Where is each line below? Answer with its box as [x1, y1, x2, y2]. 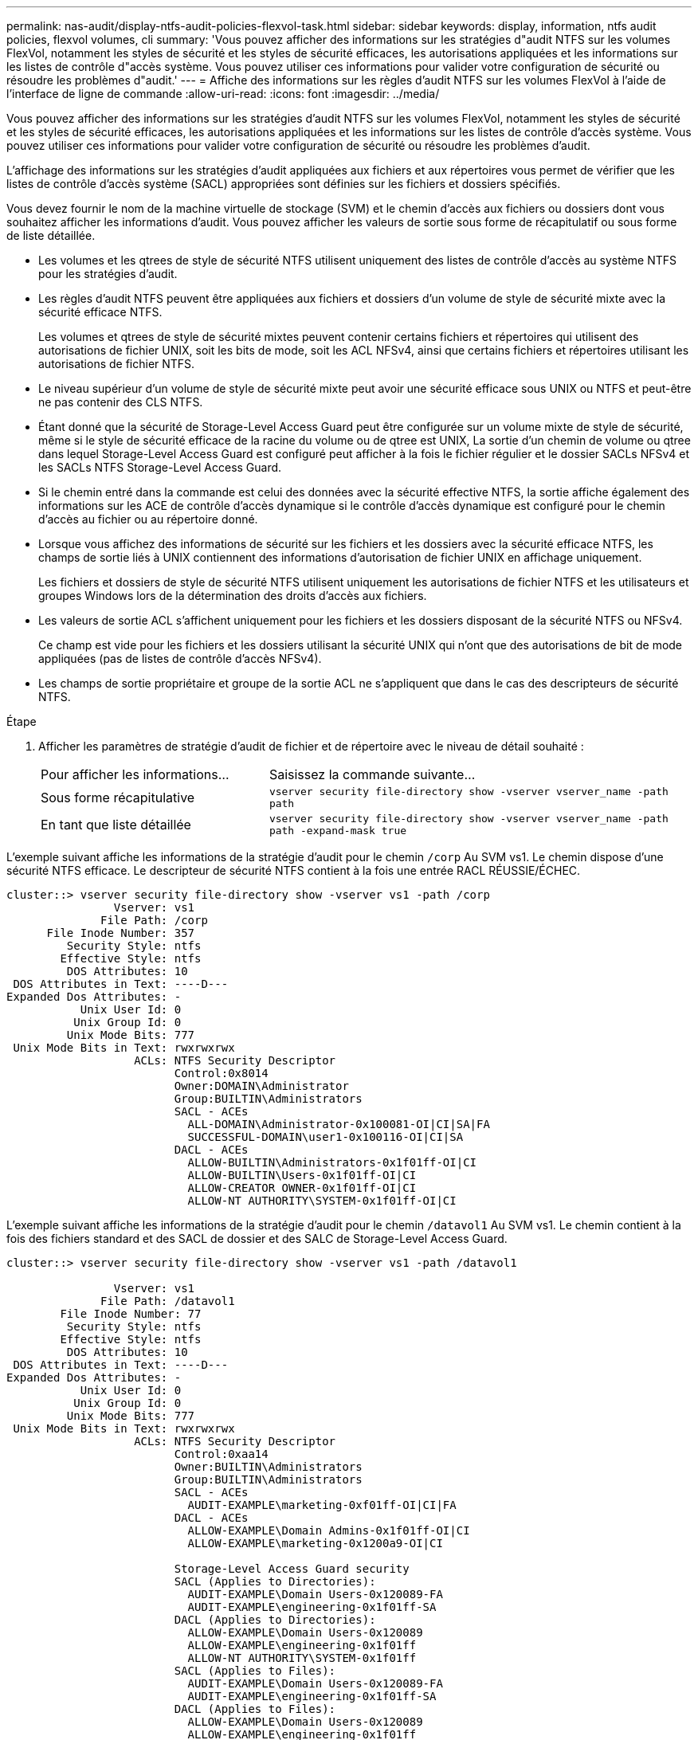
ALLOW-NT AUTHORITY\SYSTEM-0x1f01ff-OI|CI [187, 1194, 457, 1207]
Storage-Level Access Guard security [174, 1562, 410, 1575]
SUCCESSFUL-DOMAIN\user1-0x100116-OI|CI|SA [187, 1131, 464, 1143]
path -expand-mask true [269, 825, 407, 837]
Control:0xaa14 [174, 1448, 269, 1460]
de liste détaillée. [6, 229, 96, 242]
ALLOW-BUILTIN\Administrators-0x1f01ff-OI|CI [187, 1156, 477, 1169]
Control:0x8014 [174, 1067, 269, 1080]
